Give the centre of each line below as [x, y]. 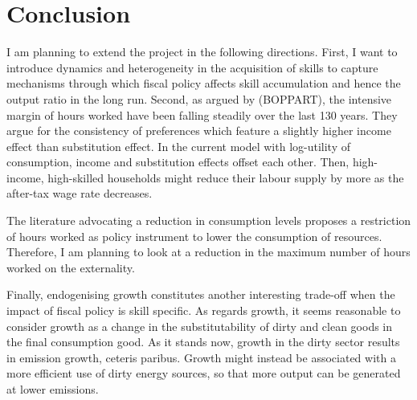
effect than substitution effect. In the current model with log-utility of [179, 146]
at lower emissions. [53, 389]
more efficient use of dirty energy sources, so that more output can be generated [204, 373]
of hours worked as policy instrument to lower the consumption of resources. [194, 236]
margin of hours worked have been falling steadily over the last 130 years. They [202, 114]
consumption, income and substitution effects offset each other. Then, [178, 162]
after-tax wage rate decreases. [80, 193]
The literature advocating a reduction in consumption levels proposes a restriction [209, 220]
